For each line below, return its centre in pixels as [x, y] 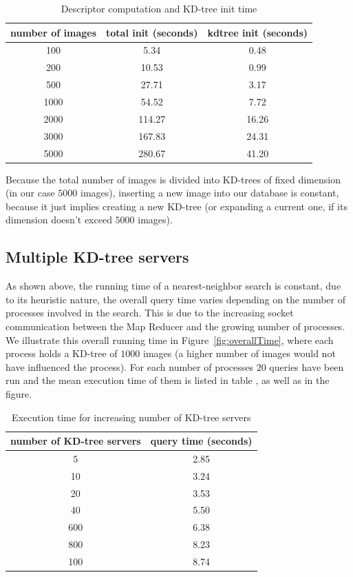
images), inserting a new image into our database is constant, [210, 193]
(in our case [30, 193]
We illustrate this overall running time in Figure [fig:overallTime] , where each [170, 340]
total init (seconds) [152, 32]
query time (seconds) [201, 441]
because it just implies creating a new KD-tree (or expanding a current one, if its [176, 206]
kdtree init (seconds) [258, 32]
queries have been [307, 366]
